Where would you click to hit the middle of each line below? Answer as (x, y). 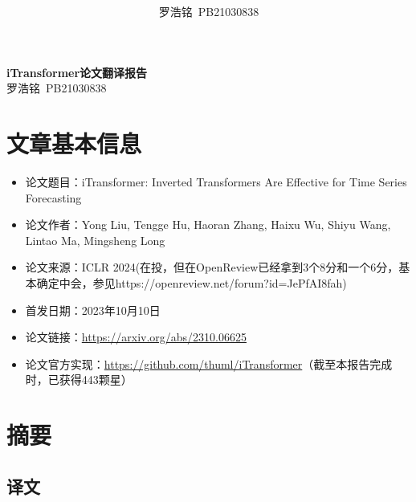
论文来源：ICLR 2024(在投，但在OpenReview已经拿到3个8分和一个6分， (212, 267)
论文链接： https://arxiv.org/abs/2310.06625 (136, 337)
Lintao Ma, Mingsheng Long (95, 240)
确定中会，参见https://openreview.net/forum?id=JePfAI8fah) (192, 283)
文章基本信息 (74, 143)
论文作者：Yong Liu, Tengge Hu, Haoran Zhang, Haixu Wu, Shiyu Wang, (208, 224)
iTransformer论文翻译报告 (77, 72)
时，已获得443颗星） (79, 380)
